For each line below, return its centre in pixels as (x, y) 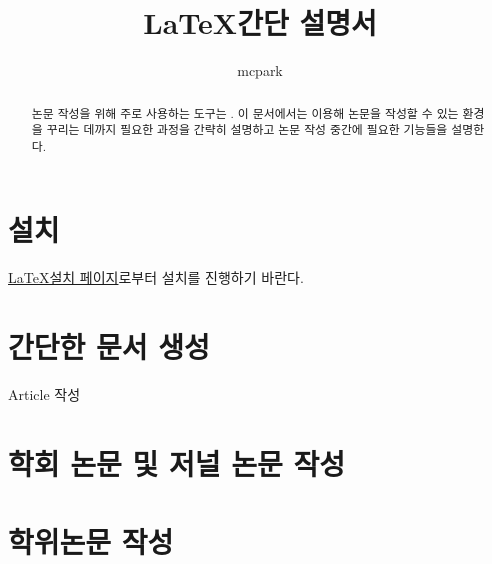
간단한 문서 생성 (109, 346)
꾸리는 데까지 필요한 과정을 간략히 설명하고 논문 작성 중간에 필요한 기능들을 (247, 129)
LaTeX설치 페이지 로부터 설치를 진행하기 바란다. (156, 277)
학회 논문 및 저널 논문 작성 (176, 462)
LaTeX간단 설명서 (260, 22)
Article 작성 (44, 394)
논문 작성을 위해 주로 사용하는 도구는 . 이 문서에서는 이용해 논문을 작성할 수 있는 (245, 112)
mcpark (260, 70)
